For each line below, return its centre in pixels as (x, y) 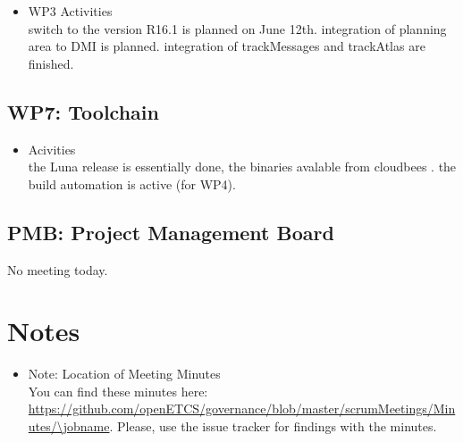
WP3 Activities (70, 11)
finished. (51, 63)
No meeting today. (58, 269)
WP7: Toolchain (83, 111)
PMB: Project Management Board (171, 232)
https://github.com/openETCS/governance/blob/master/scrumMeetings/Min (242, 409)
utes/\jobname (69, 426)
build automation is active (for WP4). (132, 183)
